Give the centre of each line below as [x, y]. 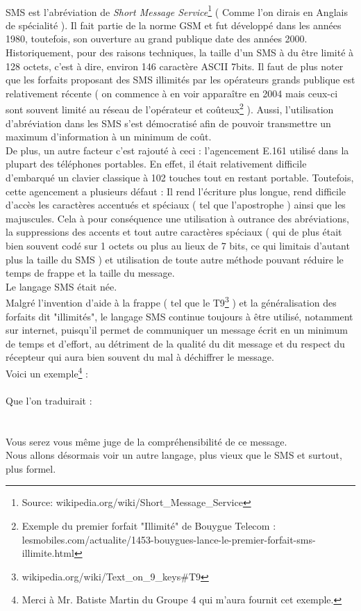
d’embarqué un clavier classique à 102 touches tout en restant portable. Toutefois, [180, 178]
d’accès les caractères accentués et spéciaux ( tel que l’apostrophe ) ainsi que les [176, 205]
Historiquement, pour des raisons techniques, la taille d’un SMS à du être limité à [180, 52]
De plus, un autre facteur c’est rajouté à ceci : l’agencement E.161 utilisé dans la [177, 150]
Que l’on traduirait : [49, 400]
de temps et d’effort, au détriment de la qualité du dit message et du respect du [175, 343]
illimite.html [48, 553]
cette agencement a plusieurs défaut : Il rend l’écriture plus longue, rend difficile [176, 191]
